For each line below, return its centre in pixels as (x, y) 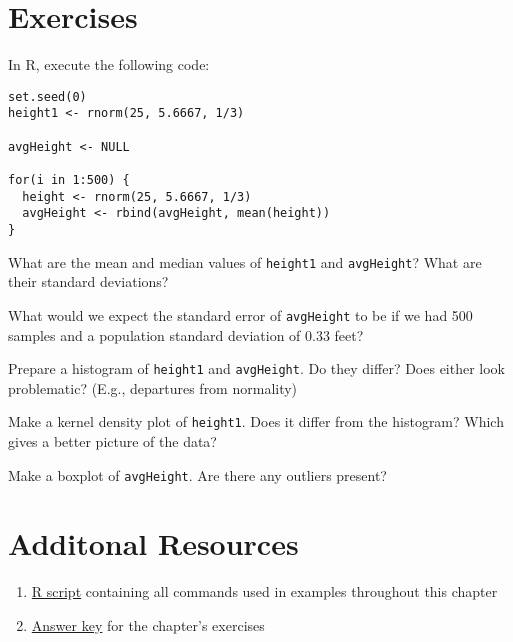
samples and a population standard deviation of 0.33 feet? (186, 334)
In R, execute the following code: (109, 64)
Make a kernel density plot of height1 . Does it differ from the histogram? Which (256, 421)
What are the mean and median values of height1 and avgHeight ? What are (245, 261)
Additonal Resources (153, 543)
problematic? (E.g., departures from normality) (153, 387)
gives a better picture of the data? (112, 441)
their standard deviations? (88, 281)
